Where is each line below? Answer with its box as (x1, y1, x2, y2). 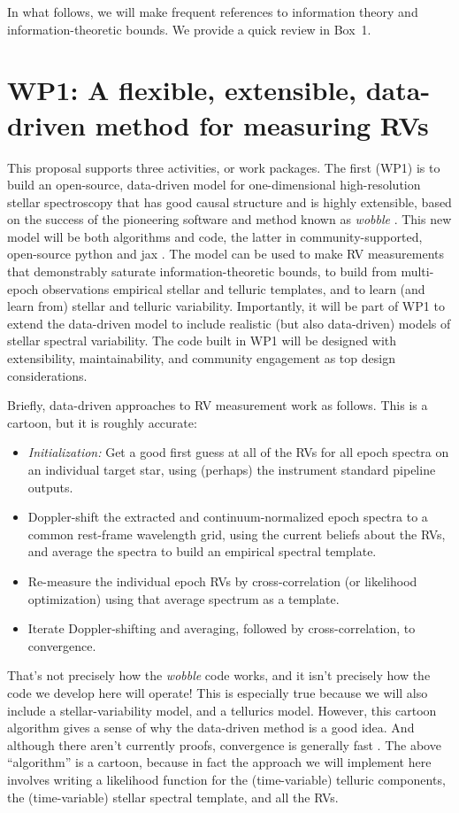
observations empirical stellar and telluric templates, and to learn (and (42, 279, 425, 298)
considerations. (7, 366, 88, 384)
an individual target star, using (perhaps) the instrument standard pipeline (27, 461, 436, 478)
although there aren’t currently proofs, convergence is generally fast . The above (7, 735, 441, 754)
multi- (401, 262, 434, 281)
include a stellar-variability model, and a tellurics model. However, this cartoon (7, 701, 437, 719)
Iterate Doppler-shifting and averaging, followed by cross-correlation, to (27, 619, 416, 638)
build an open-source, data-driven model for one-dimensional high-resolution (7, 175, 421, 194)
